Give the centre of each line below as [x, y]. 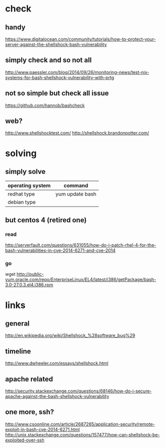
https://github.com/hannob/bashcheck [45, 105]
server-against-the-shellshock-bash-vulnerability [56, 44]
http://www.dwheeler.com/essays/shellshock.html [57, 363]
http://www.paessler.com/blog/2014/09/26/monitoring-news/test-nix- [77, 72]
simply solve [25, 172]
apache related [29, 379]
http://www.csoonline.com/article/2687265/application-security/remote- [80, 424]
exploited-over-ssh [25, 440]
